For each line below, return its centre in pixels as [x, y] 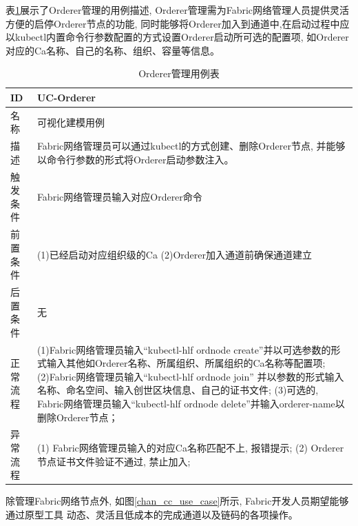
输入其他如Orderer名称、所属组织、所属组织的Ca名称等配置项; [186, 363]
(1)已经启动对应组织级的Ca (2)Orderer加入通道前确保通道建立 [175, 254]
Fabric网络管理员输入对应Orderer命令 [119, 197]
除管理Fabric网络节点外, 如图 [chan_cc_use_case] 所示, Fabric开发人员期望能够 [177, 501]
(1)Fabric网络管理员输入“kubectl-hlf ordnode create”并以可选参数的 [184, 349]
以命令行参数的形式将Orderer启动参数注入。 [135, 159]
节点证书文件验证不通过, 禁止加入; [114, 461]
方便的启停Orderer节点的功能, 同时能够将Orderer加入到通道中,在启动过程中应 [178, 23]
